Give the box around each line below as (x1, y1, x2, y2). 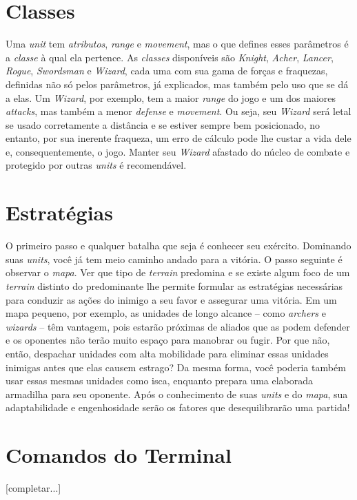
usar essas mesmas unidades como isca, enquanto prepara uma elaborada (6, 373, 314, 388)
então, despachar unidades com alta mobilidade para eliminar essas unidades (6, 346, 329, 360)
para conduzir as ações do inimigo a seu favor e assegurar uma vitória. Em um (6, 292, 337, 306)
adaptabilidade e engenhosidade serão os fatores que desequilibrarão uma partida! (6, 400, 350, 415)
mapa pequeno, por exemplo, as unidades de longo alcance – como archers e (6, 306, 326, 320)
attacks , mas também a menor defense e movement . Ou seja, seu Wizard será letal (6, 104, 351, 118)
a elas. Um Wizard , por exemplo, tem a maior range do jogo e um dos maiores (6, 90, 336, 105)
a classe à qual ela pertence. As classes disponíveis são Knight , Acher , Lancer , (6, 50, 334, 64)
